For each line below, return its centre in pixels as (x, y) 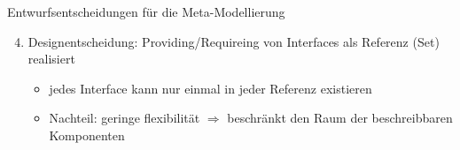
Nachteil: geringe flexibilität (125, 118)
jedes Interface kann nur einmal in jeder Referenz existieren (211, 88)
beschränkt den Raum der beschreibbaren (340, 118)
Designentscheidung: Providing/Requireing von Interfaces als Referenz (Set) (234, 41)
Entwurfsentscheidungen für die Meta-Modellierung (146, 11)
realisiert (51, 59)
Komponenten (87, 135)
